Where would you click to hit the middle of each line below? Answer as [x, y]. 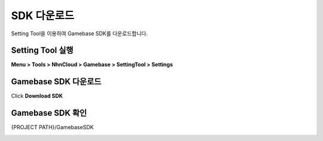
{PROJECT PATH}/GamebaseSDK [52, 127]
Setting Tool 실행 [42, 50]
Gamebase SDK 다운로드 [56, 82]
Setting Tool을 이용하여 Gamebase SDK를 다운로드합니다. [80, 33]
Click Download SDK [37, 96]
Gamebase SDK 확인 [49, 113]
